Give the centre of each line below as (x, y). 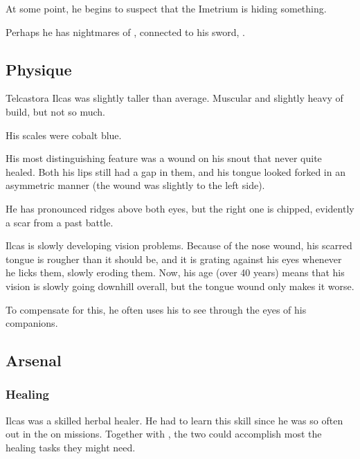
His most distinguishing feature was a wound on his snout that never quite (164, 158)
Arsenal (34, 360)
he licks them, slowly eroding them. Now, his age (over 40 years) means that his (175, 272)
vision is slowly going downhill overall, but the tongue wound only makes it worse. (180, 286)
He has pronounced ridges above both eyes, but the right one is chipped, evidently (180, 208)
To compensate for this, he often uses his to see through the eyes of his (156, 309)
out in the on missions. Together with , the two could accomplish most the (164, 434)
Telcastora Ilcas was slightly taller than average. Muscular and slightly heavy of (174, 98)
